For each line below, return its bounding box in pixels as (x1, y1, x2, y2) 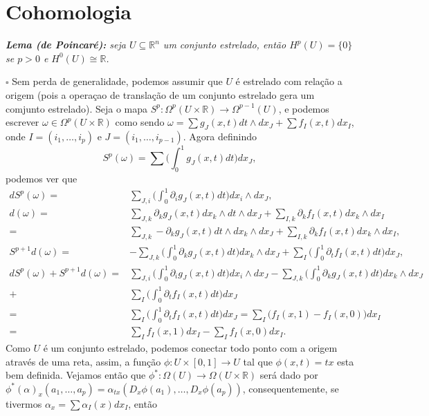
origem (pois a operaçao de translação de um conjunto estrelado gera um (6, 87, 315, 102)
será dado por (259, 368, 318, 382)
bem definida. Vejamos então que (6, 368, 146, 382)
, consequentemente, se (242, 381, 339, 395)
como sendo (115, 115, 165, 129)
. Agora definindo (183, 129, 257, 143)
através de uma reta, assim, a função (6, 354, 161, 368)
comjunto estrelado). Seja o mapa (6, 101, 148, 115)
